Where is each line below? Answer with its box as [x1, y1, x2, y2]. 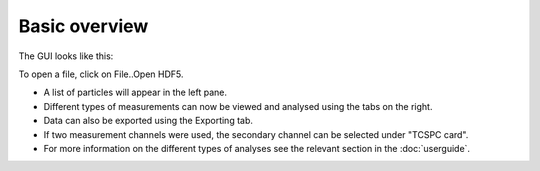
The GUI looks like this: [18, 50, 114, 62]
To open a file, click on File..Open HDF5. [18, 68, 184, 80]
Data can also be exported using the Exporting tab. [43, 115, 254, 127]
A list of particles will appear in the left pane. [43, 86, 228, 99]
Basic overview [18, 15, 149, 37]
